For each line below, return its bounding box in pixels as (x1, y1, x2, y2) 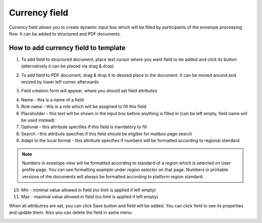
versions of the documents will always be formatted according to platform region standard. (22, 173, 204, 179)
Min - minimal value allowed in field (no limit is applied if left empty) (21, 187, 156, 193)
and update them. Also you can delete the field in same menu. (9, 209, 133, 216)
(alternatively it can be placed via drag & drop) (21, 63, 114, 69)
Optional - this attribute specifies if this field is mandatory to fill (21, 124, 147, 130)
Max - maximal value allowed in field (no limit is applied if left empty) (21, 194, 159, 200)
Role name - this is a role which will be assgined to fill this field (21, 103, 147, 109)
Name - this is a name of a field (21, 97, 84, 103)
